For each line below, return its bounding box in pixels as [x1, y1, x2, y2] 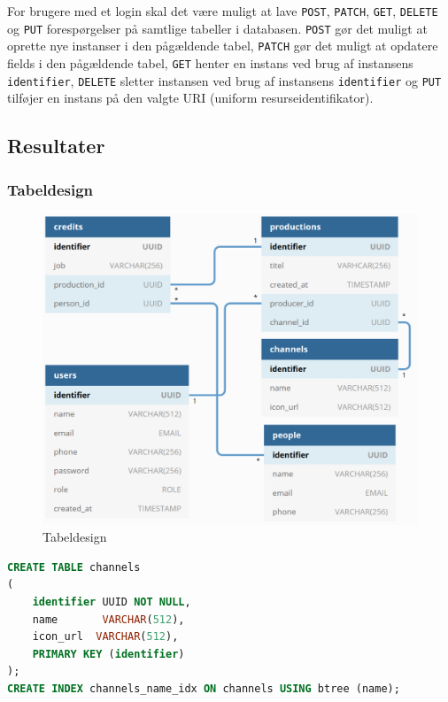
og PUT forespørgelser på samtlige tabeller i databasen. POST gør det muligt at [7, 19, 428, 37]
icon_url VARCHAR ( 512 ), [32, 630, 179, 644]
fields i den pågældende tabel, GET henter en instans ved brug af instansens [7, 53, 413, 72]
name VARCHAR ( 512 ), [32, 613, 185, 626]
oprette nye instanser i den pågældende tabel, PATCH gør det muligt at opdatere [7, 36, 438, 55]
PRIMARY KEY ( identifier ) [32, 647, 185, 660]
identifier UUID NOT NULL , [32, 595, 191, 608]
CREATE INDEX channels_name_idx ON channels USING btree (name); [7, 682, 400, 695]
